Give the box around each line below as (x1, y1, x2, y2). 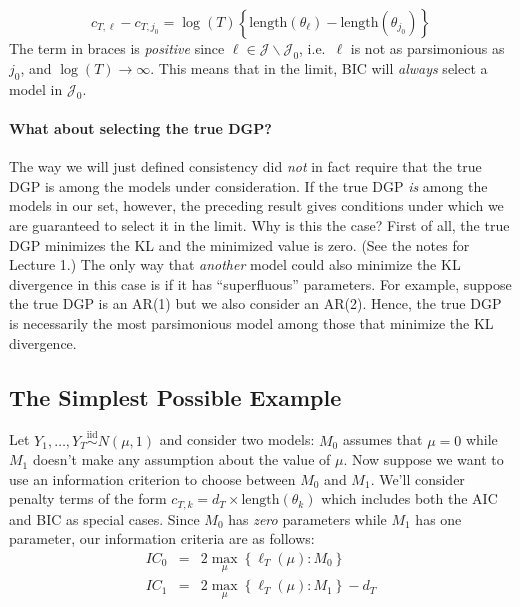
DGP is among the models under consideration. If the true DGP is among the (9, 175, 488, 196)
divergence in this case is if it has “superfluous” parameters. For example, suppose (9, 273, 512, 294)
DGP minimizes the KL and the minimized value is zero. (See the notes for (9, 234, 470, 255)
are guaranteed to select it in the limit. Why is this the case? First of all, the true (9, 214, 510, 235)
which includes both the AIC (321, 488, 498, 509)
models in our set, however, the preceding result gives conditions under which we (9, 195, 504, 216)
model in (9, 78, 63, 99)
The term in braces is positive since (9, 38, 225, 58)
